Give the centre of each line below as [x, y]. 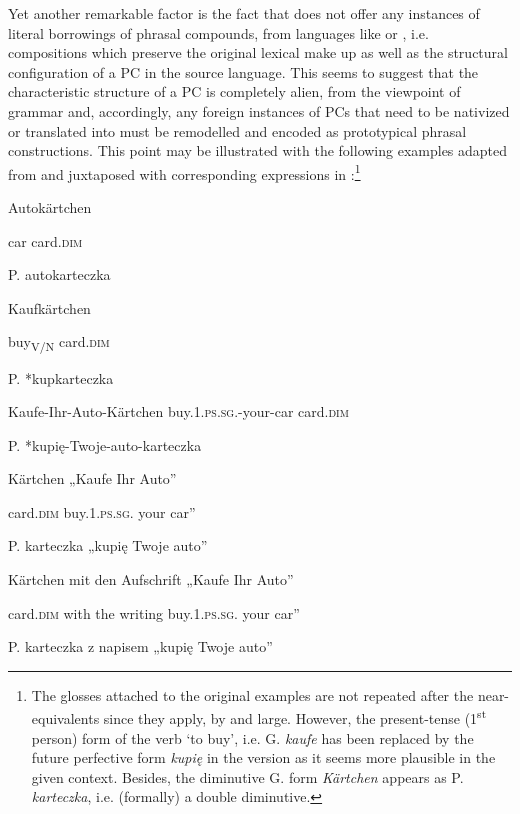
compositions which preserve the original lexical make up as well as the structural [258, 52]
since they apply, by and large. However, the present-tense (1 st [295, 717]
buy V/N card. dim [59, 343]
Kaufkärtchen [49, 307]
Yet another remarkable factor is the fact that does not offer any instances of [244, 13]
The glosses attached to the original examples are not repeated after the [252, 694]
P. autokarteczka [59, 274]
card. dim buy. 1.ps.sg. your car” [102, 511]
